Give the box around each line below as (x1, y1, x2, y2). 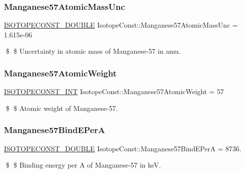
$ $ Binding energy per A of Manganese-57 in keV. (5, 160, 161, 170)
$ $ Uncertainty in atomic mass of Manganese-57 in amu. (5, 46, 181, 56)
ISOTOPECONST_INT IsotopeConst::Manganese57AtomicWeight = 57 (4, 86, 224, 97)
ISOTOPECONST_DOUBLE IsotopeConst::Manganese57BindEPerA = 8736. (4, 143, 242, 153)
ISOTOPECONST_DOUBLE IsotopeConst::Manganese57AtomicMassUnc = (4, 20, 238, 30)
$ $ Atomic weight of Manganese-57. (5, 103, 118, 113)
